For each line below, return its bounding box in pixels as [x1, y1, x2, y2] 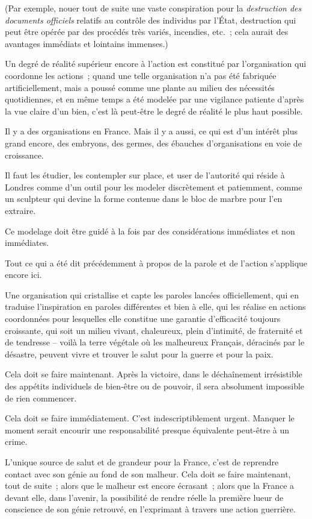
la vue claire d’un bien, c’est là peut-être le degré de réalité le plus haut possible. [5, 104, 303, 117]
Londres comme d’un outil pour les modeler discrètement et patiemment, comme [5, 180, 302, 193]
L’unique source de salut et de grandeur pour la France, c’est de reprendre [5, 456, 279, 468]
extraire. [5, 204, 36, 216]
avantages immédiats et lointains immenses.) [5, 37, 168, 49]
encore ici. [5, 268, 42, 281]
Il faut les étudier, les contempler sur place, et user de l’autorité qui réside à [5, 169, 285, 181]
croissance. [5, 148, 44, 161]
